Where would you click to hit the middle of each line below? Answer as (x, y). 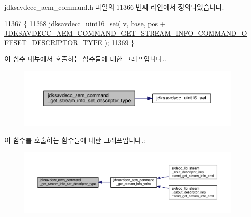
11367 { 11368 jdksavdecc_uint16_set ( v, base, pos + (85, 23)
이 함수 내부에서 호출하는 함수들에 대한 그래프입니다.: (85, 59)
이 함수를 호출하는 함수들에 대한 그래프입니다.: (75, 140)
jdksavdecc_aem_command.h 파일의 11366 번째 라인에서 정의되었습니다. (114, 7)
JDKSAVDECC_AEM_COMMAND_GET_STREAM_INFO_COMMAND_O (126, 33)
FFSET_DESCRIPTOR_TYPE (53, 42)
